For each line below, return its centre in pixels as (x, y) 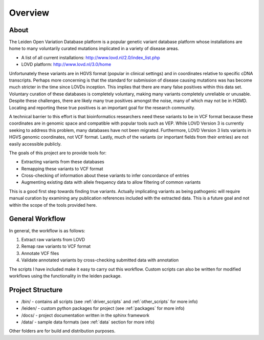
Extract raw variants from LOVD (53, 239)
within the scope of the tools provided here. (53, 205)
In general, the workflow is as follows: (47, 231)
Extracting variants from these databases (63, 162)
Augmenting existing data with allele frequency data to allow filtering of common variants (111, 182)
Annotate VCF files (40, 253)
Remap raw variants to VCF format (56, 246)
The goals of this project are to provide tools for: (58, 153)
